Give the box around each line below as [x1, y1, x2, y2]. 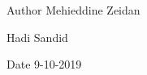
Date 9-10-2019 [6, 56, 82, 73]
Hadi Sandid [6, 28, 68, 45]
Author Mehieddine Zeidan [6, 2, 141, 18]
